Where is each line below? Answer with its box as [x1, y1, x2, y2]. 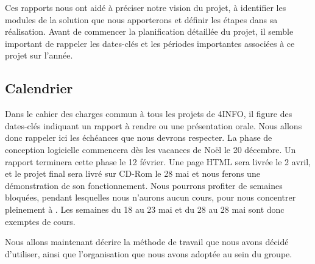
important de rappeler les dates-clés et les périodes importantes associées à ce [5, 37, 295, 49]
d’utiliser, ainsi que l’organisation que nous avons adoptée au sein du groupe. [5, 247, 292, 260]
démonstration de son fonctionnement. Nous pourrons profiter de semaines [5, 179, 283, 191]
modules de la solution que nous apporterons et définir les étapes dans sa [5, 13, 278, 26]
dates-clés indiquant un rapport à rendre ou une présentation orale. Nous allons [5, 119, 302, 132]
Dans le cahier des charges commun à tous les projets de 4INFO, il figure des [5, 107, 292, 120]
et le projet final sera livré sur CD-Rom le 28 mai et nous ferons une [5, 167, 260, 180]
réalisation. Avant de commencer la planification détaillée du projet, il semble [5, 25, 294, 38]
